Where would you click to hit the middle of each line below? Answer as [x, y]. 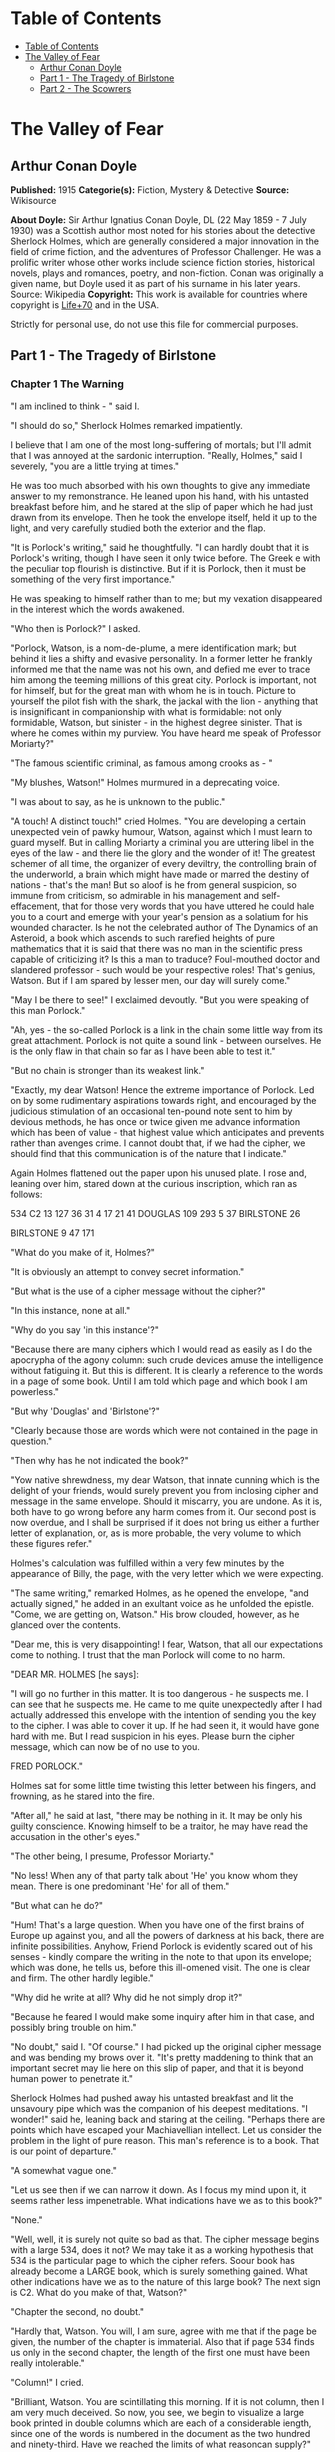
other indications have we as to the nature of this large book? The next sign [166, 2281]
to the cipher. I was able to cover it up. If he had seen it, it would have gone [165, 1725]
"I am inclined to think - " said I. [75, 406]
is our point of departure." [63, 2151]
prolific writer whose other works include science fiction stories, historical [162, 262]
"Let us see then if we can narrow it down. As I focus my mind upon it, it [158, 2189]
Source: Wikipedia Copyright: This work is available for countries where [159, 294]
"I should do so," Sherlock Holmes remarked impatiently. [126, 425]
